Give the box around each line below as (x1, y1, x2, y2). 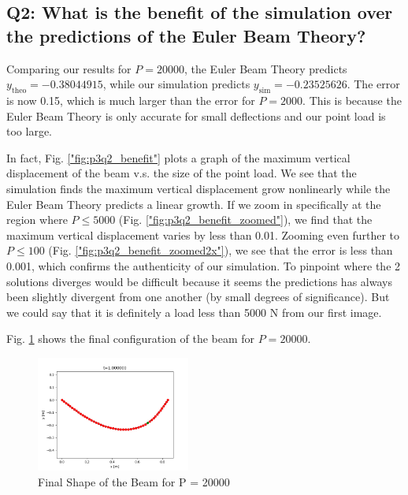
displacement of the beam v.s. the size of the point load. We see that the (6, 165, 357, 181)
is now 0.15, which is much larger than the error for (6, 91, 255, 108)
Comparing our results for (6, 60, 132, 76)
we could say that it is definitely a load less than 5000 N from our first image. (6, 303, 382, 320)
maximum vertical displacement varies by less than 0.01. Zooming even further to (6, 226, 399, 243)
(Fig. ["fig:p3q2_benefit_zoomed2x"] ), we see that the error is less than (48, 242, 393, 259)
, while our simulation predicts (102, 76, 250, 92)
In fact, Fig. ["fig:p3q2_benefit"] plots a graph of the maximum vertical (6, 149, 351, 166)
